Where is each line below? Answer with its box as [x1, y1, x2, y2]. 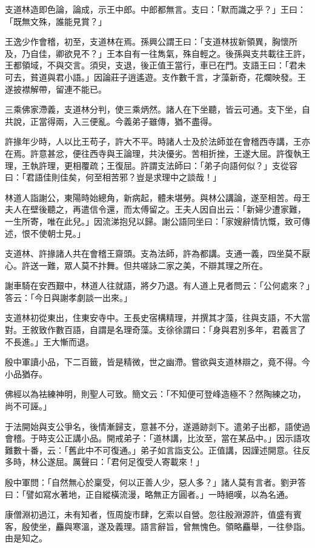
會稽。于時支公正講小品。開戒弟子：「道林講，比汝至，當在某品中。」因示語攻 [5, 432, 310, 444]
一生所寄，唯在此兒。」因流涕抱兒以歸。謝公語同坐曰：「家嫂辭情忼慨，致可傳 [5, 214, 310, 227]
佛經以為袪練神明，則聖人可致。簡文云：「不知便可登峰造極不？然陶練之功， [5, 388, 306, 400]
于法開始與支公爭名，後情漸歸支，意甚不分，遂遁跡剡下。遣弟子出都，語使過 [5, 420, 310, 432]
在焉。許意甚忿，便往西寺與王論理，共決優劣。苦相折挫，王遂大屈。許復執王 [5, 147, 310, 159]
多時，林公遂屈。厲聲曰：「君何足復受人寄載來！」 [5, 455, 204, 468]
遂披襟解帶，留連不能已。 [5, 82, 107, 95]
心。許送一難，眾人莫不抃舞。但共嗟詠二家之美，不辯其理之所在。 [5, 259, 268, 271]
